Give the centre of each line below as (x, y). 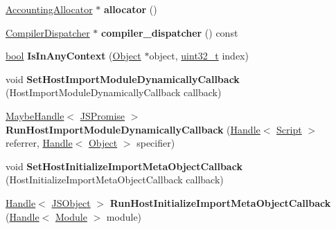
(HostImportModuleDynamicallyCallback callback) (114, 92)
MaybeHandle (35, 115)
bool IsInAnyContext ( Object (73, 56)
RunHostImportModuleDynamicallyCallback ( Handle (133, 129)
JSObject (71, 202)
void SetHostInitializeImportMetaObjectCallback (124, 166)
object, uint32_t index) (199, 56)
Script (289, 129)
